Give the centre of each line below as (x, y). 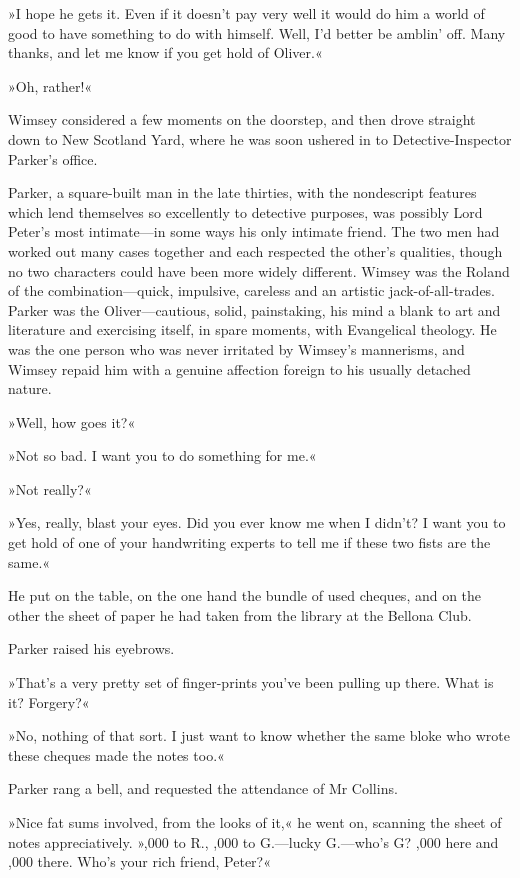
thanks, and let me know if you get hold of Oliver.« (165, 52)
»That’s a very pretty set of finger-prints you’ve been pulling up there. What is (251, 682)
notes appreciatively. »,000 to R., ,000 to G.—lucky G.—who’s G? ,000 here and (253, 841)
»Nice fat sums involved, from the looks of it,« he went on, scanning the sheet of (255, 822)
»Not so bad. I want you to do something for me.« (162, 455)
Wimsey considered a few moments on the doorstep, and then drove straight (242, 119)
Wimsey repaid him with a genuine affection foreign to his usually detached (239, 368)
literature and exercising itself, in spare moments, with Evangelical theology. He (252, 329)
